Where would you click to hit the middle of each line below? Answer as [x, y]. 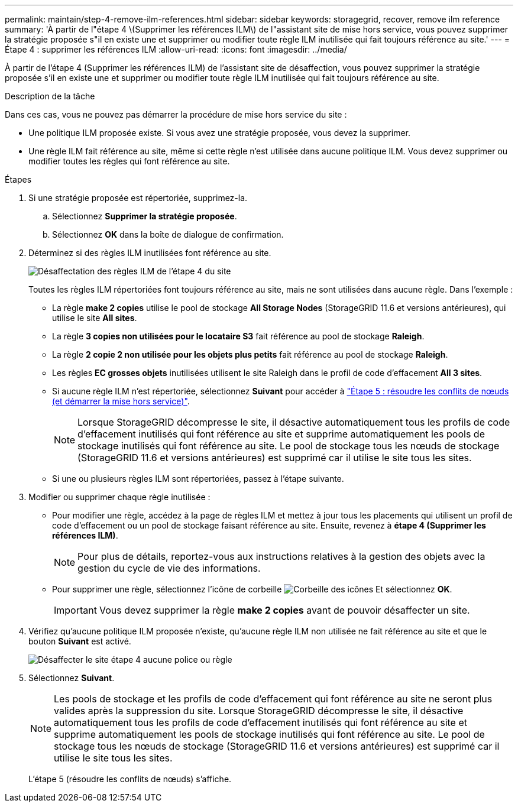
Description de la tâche [50, 96]
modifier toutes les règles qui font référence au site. [129, 161]
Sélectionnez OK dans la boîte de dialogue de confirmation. [168, 234]
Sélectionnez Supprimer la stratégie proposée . [145, 216]
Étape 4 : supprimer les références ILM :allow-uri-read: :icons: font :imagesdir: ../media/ [176, 49]
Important [75, 610]
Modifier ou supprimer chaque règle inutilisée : [119, 497]
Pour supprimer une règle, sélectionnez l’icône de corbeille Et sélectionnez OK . [252, 589]
